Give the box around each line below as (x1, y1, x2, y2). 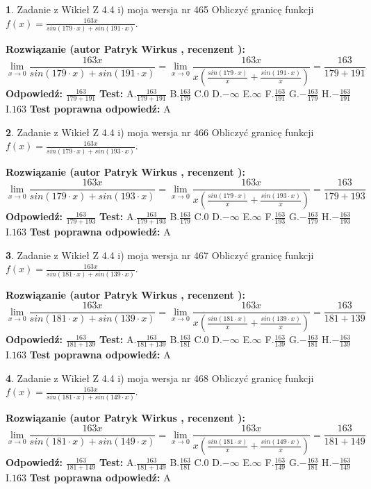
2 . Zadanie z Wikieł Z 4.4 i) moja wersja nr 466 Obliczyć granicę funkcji (6, 124, 314, 139)
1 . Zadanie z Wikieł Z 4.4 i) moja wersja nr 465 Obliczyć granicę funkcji (6, 2, 314, 16)
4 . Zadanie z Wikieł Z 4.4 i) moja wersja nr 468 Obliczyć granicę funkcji (6, 370, 314, 385)
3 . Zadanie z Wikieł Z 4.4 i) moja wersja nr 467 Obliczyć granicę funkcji (6, 247, 314, 262)
